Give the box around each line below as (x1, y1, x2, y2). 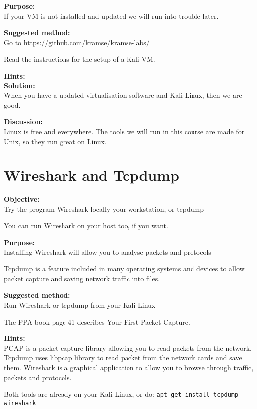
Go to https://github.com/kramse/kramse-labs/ (4, 37, 150, 47)
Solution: (4, 80, 35, 90)
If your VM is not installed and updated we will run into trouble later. (4, 10, 219, 21)
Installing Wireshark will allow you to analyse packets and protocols (4, 246, 211, 257)
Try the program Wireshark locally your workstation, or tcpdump (4, 203, 204, 214)
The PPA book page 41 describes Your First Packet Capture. (4, 316, 190, 327)
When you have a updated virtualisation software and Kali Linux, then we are (4, 90, 242, 100)
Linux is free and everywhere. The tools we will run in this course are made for (4, 126, 245, 136)
